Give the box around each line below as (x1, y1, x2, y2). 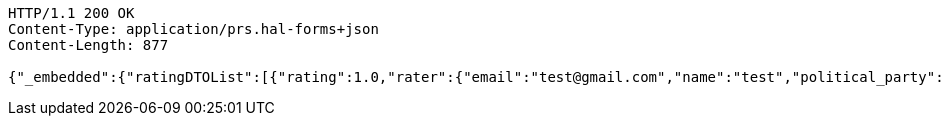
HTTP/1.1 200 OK (8, 5, 135, 21)
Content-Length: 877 (8, 37, 169, 53)
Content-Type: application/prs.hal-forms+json (8, 21, 379, 37)
